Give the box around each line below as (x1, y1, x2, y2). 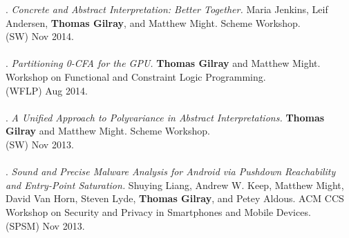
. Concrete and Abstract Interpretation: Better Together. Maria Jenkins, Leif (6, 2, 328, 16)
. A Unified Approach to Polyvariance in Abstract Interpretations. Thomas (6, 110, 325, 124)
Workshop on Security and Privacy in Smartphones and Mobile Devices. (6, 204, 311, 219)
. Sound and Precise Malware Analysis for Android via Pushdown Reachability (6, 164, 336, 179)
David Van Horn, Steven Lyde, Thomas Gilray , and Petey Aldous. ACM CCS (6, 191, 344, 206)
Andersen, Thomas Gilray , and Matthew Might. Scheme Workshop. (6, 15, 301, 30)
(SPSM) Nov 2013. (6, 218, 85, 232)
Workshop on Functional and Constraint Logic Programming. (6, 69, 266, 83)
